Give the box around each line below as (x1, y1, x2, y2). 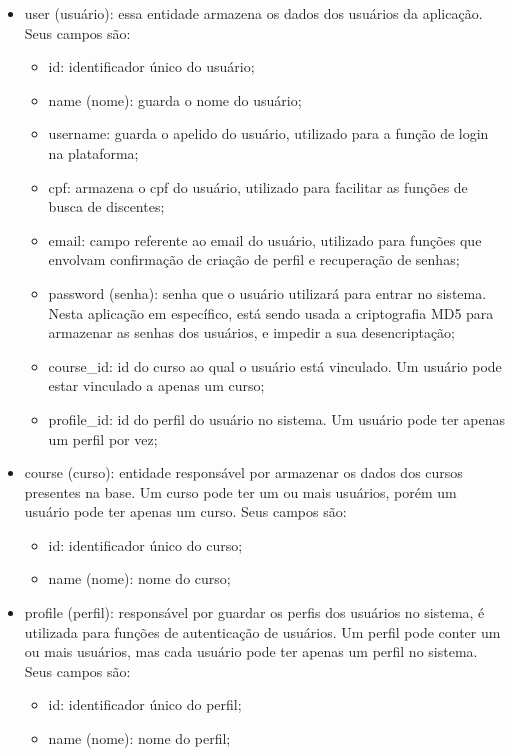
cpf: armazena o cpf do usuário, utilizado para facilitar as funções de (48, 176, 468, 197)
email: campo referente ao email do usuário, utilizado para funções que (48, 229, 482, 250)
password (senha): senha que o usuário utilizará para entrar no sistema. (48, 282, 487, 303)
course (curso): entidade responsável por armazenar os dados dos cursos (24, 462, 463, 483)
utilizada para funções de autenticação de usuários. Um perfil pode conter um (24, 621, 501, 642)
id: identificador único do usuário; (48, 56, 255, 77)
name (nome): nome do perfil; (48, 728, 231, 749)
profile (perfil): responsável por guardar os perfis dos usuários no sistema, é (24, 602, 485, 623)
